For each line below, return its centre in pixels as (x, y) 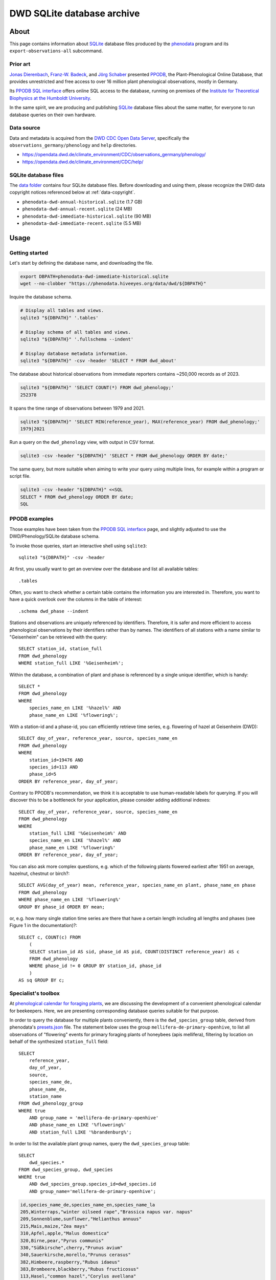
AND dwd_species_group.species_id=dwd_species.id (92, 1184)
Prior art (20, 64)
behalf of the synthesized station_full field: (59, 1041)
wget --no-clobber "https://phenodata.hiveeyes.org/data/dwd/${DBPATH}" (113, 284)
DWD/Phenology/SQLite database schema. (54, 536)
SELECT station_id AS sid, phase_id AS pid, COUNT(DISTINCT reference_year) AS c (134, 952)
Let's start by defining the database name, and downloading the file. (81, 263)
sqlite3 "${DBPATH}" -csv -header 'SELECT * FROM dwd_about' (98, 361)
